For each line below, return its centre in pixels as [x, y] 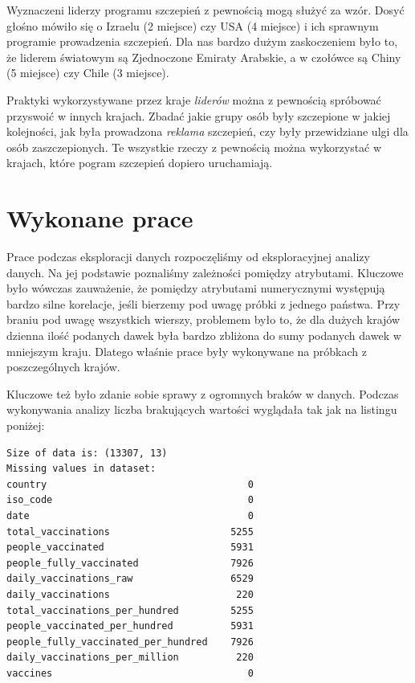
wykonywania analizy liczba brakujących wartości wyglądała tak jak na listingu [202, 409]
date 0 [130, 515]
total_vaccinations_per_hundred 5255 [130, 610]
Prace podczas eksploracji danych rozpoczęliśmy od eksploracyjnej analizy [188, 257]
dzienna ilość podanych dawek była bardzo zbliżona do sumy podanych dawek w [204, 335]
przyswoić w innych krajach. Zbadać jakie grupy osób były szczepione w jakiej [199, 115]
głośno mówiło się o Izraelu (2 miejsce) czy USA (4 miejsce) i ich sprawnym [193, 25]
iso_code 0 [130, 500]
